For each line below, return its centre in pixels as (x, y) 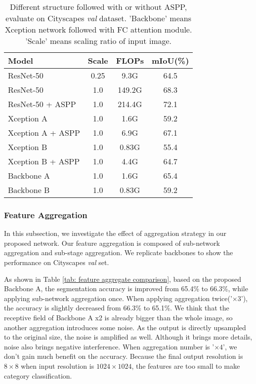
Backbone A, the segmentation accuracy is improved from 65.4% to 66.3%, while (126, 288)
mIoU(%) (171, 60)
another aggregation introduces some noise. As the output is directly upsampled (125, 327)
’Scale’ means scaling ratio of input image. (99, 41)
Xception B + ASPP (44, 161)
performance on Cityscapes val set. (57, 262)
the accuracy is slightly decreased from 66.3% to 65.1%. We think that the (117, 308)
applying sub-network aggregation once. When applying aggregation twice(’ (118, 298)
